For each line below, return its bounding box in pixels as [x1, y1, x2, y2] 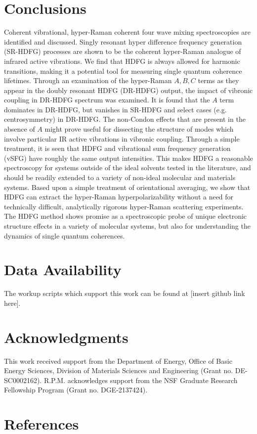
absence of [4, 124, 35, 134]
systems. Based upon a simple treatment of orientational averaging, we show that [4, 182, 251, 192]
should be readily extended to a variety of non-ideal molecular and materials [4, 172, 236, 183]
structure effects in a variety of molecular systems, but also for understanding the [4, 221, 251, 231]
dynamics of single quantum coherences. [4, 230, 125, 241]
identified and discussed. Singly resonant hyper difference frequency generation [4, 36, 242, 47]
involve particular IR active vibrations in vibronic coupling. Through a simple [4, 133, 240, 144]
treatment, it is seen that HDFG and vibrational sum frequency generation [4, 143, 231, 153]
